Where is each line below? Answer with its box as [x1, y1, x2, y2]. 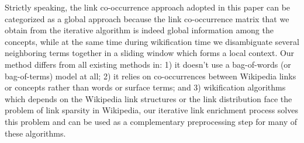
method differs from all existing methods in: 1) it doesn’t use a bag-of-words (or [5, 58, 291, 70]
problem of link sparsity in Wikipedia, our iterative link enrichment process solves [5, 104, 298, 116]
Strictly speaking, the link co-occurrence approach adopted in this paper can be [5, 1, 291, 13]
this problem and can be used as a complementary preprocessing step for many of [5, 115, 297, 127]
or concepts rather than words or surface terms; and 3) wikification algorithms [5, 81, 286, 93]
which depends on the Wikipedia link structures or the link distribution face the [5, 92, 292, 104]
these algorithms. [5, 127, 66, 139]
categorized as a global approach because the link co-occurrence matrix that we [5, 12, 289, 25]
